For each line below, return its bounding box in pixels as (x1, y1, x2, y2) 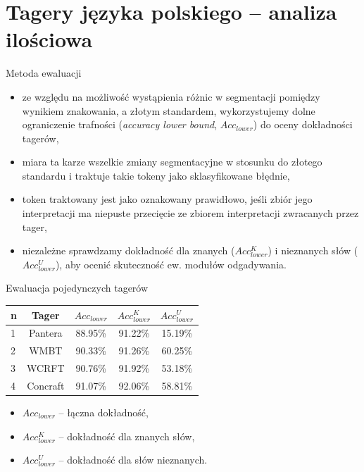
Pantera (28, 325, 63, 340)
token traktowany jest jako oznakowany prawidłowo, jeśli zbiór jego (22, 192, 313, 206)
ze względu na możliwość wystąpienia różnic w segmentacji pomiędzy (22, 89, 320, 104)
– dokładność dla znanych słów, (58, 428, 195, 443)
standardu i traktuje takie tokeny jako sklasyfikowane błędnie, (22, 168, 290, 182)
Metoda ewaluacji (6, 66, 82, 80)
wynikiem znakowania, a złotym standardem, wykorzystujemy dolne (22, 103, 315, 118)
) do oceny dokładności (253, 117, 353, 132)
